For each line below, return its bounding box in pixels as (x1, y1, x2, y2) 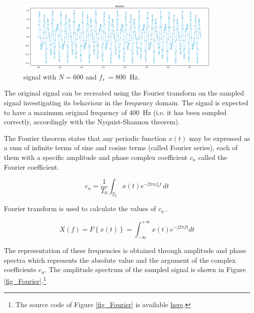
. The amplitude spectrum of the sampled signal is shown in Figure (44, 264, 246, 274)
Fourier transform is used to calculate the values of (4, 203, 156, 214)
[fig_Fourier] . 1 (4, 274, 46, 286)
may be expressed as (189, 133, 250, 143)
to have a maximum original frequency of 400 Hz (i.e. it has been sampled (4, 107, 227, 117)
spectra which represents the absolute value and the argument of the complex (4, 254, 236, 265)
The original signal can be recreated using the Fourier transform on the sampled (4, 88, 244, 98)
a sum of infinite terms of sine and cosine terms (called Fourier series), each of (4, 142, 238, 153)
